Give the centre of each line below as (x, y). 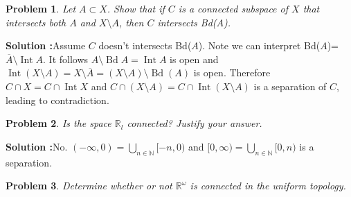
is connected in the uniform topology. (268, 186)
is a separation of (290, 86)
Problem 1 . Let (41, 8)
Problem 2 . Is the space (58, 123)
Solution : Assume (46, 45)
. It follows (66, 59)
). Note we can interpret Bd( (259, 45)
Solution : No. (37, 146)
